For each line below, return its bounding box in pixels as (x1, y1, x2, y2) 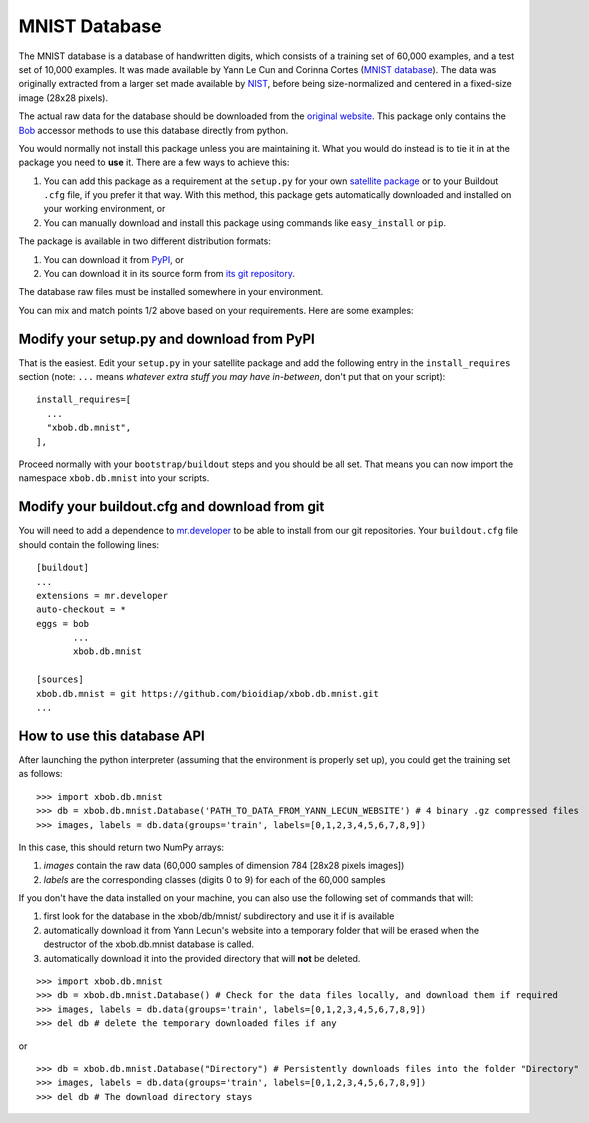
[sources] (36, 674, 84, 685)
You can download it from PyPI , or (43, 253, 184, 265)
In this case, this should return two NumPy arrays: (18, 841, 225, 853)
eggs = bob (36, 618, 90, 629)
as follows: (18, 768, 64, 780)
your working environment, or (43, 203, 166, 215)
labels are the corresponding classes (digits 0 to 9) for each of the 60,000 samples (43, 873, 386, 885)
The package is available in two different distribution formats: (18, 235, 272, 247)
